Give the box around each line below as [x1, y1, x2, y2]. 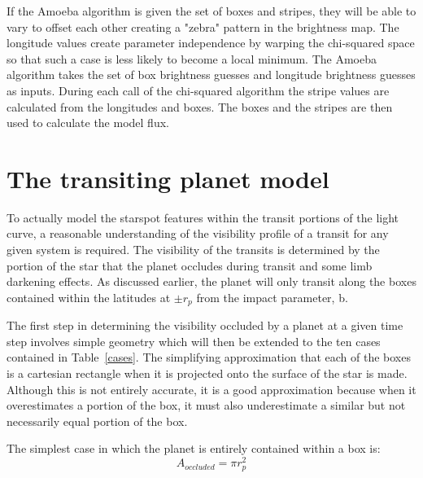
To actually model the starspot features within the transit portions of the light [7, 208, 399, 226]
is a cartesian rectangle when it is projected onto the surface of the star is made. [7, 365, 408, 382]
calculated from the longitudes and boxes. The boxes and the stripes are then [7, 98, 393, 115]
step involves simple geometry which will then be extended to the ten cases [7, 332, 381, 349]
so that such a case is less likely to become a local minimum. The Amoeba [7, 50, 377, 67]
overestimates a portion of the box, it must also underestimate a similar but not [7, 397, 406, 414]
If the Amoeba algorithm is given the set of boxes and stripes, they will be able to [7, 2, 416, 19]
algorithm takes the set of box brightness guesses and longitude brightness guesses [7, 66, 416, 83]
